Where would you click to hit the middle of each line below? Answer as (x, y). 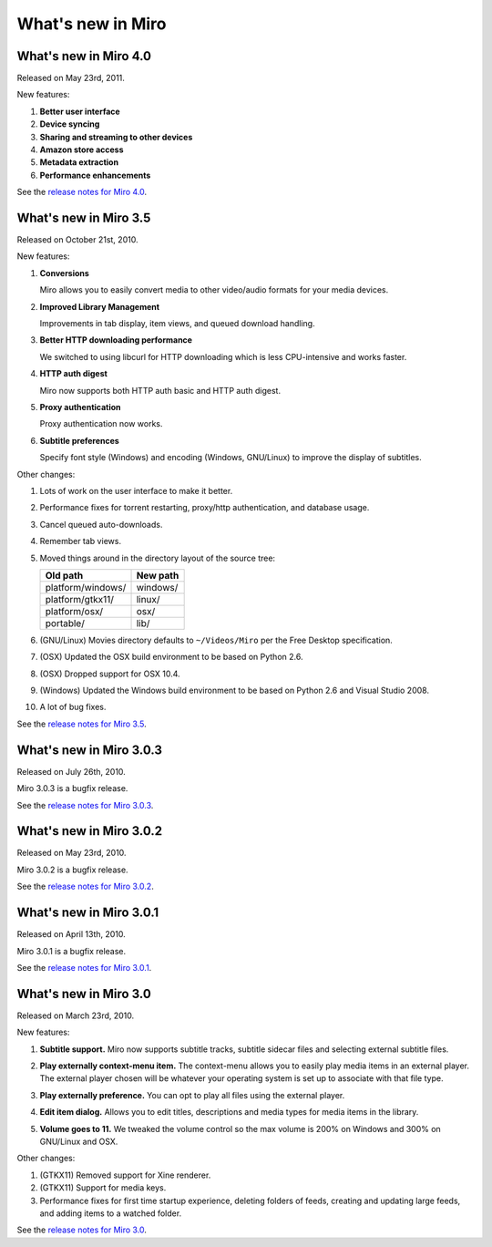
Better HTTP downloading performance (116, 340)
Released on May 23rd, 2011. (71, 78)
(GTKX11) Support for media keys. (103, 1188)
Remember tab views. (81, 541)
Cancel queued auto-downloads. (101, 524)
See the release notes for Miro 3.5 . (82, 724)
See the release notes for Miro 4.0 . (82, 192)
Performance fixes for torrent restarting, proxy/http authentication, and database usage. (205, 508)
